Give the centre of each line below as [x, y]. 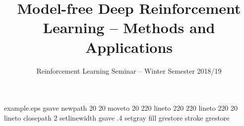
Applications [129, 47]
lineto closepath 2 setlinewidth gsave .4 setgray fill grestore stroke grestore [117, 117]
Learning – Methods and [129, 27]
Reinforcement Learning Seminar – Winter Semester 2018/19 [129, 70]
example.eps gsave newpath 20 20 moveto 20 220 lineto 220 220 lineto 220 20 [121, 108]
